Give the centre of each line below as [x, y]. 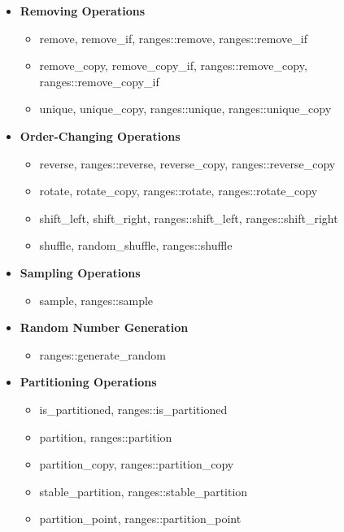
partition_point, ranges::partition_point [140, 519]
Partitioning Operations [88, 382]
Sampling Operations [80, 272]
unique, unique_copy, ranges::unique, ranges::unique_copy [185, 109]
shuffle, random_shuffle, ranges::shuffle [136, 245]
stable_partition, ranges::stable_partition [144, 491]
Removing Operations [82, 11]
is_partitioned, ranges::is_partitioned [133, 409]
